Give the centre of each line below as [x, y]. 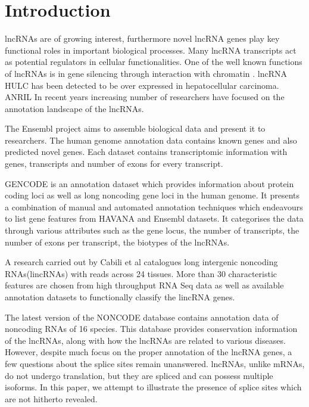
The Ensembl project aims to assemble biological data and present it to [135, 128]
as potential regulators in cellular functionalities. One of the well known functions [154, 62]
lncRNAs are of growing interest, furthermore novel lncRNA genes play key [142, 38]
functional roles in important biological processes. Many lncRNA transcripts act [151, 50]
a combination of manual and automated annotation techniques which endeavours [154, 206]
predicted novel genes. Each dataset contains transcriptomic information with [146, 152]
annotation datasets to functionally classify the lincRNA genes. [120, 297]
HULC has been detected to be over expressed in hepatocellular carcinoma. [142, 85]
